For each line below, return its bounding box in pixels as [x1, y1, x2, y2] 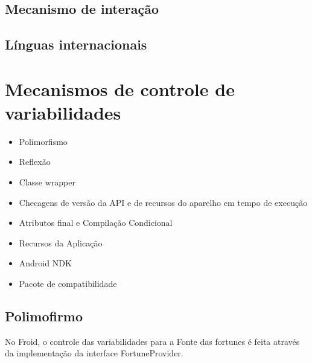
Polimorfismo [19, 135, 68, 147]
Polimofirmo [5, 307, 83, 326]
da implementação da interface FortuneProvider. [5, 347, 183, 359]
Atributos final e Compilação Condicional [19, 216, 173, 229]
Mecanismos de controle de [5, 76, 235, 101]
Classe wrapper [19, 176, 75, 188]
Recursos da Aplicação [19, 236, 103, 249]
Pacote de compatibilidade [19, 277, 117, 290]
